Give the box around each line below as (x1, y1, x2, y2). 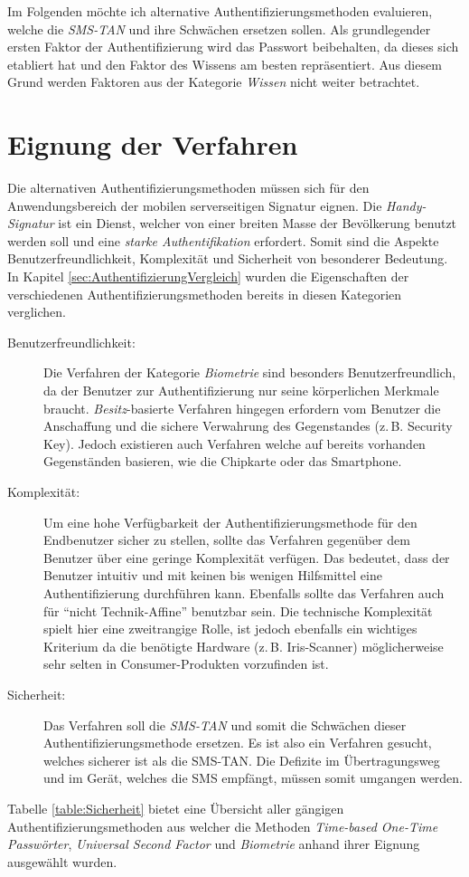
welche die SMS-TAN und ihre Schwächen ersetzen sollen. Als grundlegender (7, 19, 431, 38)
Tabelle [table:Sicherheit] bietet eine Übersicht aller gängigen (7, 798, 344, 817)
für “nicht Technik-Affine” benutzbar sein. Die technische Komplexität (43, 601, 433, 620)
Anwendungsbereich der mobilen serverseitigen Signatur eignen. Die (7, 195, 382, 214)
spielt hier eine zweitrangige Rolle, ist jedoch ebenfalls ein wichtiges (43, 619, 417, 638)
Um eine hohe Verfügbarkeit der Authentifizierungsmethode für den (43, 512, 417, 531)
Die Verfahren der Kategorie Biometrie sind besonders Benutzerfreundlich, (43, 363, 456, 382)
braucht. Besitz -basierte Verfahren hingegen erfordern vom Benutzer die (43, 398, 441, 417)
